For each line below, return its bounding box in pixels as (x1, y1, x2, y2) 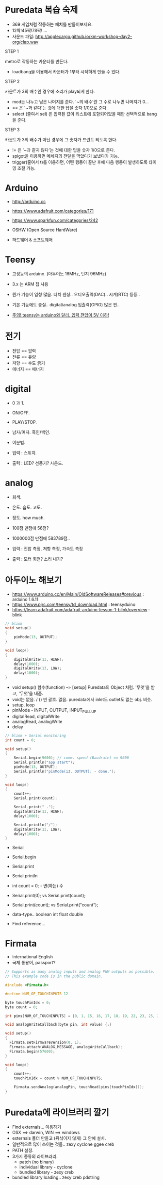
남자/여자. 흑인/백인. (12, 429, 50, 435)
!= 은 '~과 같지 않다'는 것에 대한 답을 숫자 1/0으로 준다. (12, 147, 115, 153)
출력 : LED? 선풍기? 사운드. (12, 460, 64, 466)
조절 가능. (17, 165, 36, 171)
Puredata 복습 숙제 (5, 4, 78, 16)
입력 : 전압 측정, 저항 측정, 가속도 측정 (12, 546, 83, 551)
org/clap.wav (12, 39, 39, 45)
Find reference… (12, 921, 46, 927)
